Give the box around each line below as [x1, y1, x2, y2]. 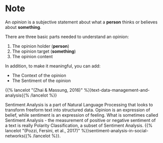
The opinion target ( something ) [12, 48, 76, 54]
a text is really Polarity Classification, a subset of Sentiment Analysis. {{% [5, 123, 153, 128]
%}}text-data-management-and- [83, 87, 150, 93]
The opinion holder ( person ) [12, 43, 70, 49]
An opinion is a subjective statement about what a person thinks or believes [5, 19, 158, 25]
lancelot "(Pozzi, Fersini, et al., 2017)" [5, 127, 81, 133]
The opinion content [12, 53, 53, 59]
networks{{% [5, 133, 32, 139]
